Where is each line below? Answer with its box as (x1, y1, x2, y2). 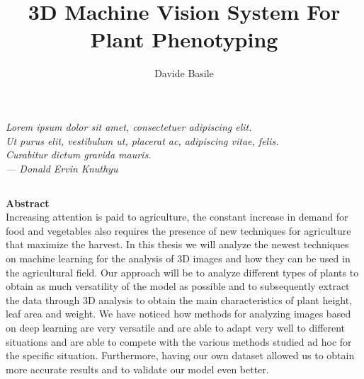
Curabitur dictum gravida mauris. (6, 147, 152, 162)
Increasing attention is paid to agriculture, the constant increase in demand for (6, 209, 348, 224)
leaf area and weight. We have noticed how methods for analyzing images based (6, 306, 351, 321)
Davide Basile (154, 66, 214, 81)
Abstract (6, 195, 50, 210)
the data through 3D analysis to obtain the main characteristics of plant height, (6, 292, 353, 307)
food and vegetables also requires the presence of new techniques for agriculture (6, 223, 351, 238)
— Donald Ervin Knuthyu (6, 161, 118, 175)
